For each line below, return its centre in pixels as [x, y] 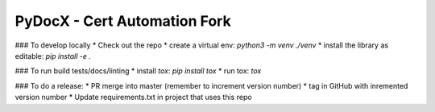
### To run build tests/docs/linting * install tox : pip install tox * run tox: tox [138, 71]
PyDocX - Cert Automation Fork [123, 21]
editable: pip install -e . [53, 56]
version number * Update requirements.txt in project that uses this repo [134, 97]
